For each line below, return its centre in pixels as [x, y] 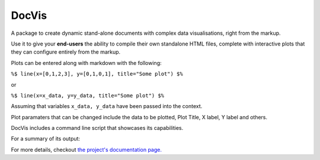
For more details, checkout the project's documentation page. [87, 149]
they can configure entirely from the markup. [66, 52]
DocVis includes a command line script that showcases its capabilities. [97, 128]
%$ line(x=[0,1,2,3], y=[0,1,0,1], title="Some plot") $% [97, 74]
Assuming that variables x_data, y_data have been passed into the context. [107, 106]
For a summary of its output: [45, 139]
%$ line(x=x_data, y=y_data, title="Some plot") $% [88, 95]
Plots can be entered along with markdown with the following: [86, 63]
